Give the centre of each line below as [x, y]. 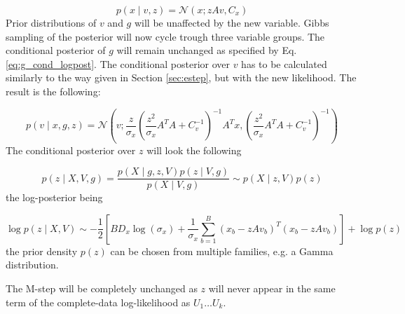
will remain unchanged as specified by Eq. [207, 50]
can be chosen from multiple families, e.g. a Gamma [222, 251]
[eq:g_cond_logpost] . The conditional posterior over [118, 63]
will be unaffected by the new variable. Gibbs [232, 22]
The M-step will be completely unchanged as [102, 288]
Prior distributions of [51, 22]
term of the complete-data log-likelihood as [98, 302]
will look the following [194, 150]
